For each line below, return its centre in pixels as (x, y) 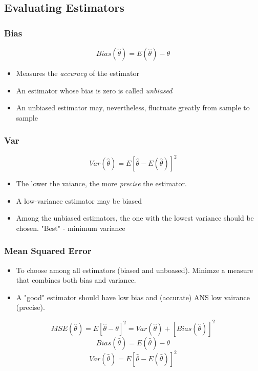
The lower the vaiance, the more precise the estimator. (101, 183)
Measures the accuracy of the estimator (78, 73)
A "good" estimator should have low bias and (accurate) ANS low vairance (133, 297)
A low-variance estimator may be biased (79, 200)
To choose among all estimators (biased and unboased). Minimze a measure (135, 270)
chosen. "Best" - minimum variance (71, 228)
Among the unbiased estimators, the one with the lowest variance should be (135, 218)
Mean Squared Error (48, 251)
